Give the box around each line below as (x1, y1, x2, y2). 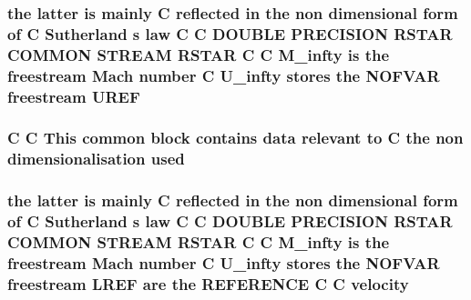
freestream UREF (7, 85, 140, 107)
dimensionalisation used (7, 147, 185, 170)
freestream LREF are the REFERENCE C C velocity (7, 272, 409, 295)
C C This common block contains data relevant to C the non (7, 126, 464, 149)
